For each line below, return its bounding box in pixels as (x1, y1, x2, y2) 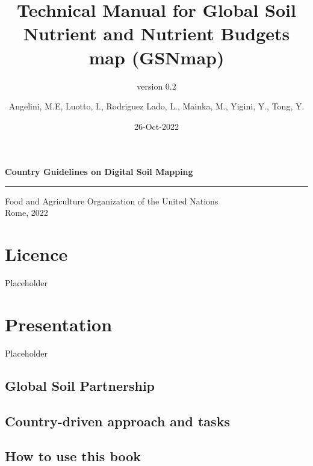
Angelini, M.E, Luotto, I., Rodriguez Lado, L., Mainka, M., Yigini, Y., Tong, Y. (8, 100, 305, 112)
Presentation (5, 311, 113, 336)
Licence (5, 242, 68, 266)
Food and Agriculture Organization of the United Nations (5, 194, 218, 207)
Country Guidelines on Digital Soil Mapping (5, 165, 193, 178)
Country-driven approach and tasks (5, 411, 230, 430)
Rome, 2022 (5, 206, 48, 219)
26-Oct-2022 (134, 120, 179, 132)
